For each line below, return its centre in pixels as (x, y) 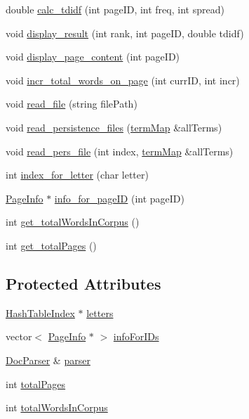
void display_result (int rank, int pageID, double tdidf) (125, 33)
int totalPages (36, 383)
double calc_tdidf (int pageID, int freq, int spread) (115, 9)
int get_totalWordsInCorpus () (73, 222)
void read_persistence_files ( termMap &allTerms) (114, 127)
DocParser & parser (48, 360)
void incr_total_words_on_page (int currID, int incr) (123, 80)
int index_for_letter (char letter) (77, 175)
